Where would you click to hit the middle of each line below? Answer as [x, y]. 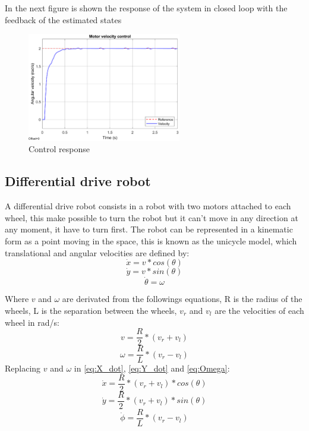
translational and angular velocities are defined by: [97, 252]
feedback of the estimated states [63, 19]
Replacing [23, 368]
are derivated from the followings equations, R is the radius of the [182, 299]
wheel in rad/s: [32, 322]
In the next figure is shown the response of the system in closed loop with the [146, 8]
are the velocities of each [259, 310]
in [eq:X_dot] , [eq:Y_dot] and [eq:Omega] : [152, 368]
